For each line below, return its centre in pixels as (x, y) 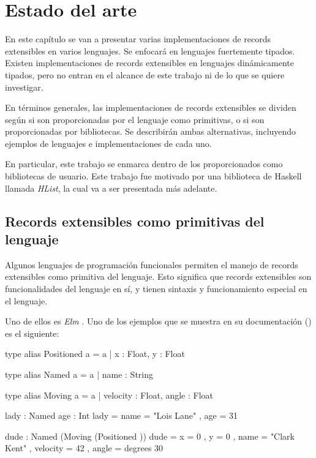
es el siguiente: (32, 333)
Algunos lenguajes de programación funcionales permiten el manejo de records (152, 264)
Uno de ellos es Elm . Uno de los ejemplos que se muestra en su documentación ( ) (158, 321)
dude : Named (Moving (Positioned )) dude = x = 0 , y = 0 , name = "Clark (150, 436)
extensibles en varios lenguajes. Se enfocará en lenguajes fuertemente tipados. (150, 51)
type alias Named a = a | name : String (79, 374)
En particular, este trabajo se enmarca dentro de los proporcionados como (144, 164)
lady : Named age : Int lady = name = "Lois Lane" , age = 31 (121, 415)
